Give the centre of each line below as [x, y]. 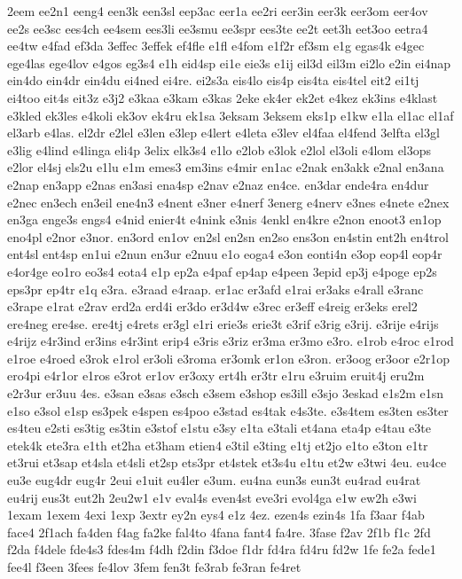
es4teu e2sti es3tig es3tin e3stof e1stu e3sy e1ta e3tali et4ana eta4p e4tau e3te [219, 428]
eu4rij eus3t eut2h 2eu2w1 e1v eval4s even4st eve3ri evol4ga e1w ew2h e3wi [212, 497]
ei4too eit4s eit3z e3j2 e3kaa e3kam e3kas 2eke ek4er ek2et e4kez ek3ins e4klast [223, 97]
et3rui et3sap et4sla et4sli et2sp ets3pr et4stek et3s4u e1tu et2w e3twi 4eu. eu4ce [227, 462]
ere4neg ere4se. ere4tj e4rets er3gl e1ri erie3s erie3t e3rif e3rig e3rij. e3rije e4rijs [223, 323]
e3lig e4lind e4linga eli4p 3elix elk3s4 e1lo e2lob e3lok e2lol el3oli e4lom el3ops [219, 149]
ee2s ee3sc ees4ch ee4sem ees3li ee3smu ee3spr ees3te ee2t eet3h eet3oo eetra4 [218, 28]
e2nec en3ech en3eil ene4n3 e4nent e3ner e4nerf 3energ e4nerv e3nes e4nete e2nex [228, 202]
